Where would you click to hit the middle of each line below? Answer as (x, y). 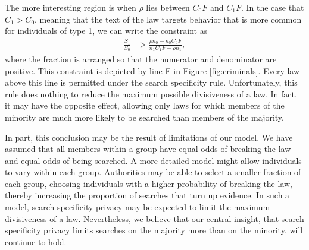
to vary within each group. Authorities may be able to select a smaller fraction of (153, 172)
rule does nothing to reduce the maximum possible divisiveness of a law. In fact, (151, 94)
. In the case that (272, 7)
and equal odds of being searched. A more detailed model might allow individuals (153, 160)
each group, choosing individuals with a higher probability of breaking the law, (149, 183)
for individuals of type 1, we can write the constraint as (106, 31)
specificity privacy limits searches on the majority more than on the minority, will (154, 230)
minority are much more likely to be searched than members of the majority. (144, 117)
